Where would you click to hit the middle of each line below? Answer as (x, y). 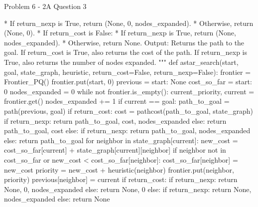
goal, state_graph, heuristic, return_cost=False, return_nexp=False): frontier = (128, 72)
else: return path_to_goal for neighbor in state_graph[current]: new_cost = (121, 140)
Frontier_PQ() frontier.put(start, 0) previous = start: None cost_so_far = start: (128, 82)
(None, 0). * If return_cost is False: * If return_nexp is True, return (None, (120, 33)
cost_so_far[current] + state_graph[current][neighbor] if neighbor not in (115, 150)
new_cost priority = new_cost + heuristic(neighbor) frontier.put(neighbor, (119, 169)
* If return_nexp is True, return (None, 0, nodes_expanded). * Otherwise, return (129, 23)
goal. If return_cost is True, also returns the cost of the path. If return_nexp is (126, 52)
